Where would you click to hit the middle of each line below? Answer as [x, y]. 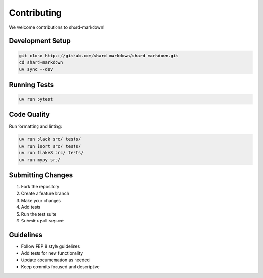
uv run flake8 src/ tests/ [51, 153]
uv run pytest [36, 99]
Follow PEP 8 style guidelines [51, 246]
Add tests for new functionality [52, 253]
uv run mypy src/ [40, 160]
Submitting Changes [41, 175]
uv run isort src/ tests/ [50, 146]
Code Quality [29, 115]
